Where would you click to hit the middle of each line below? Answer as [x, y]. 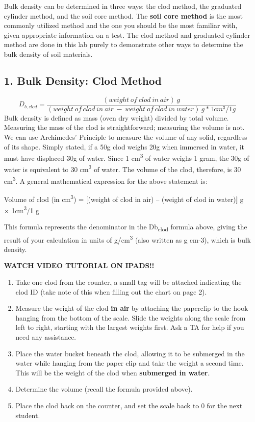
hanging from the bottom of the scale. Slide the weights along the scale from [130, 317]
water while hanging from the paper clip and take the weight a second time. [129, 363]
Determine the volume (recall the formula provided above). [104, 389]
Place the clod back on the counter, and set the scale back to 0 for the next [129, 405]
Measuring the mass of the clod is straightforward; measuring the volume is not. [124, 127]
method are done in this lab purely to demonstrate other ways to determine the [124, 44]
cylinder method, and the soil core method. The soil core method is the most [123, 15]
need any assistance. [46, 336]
